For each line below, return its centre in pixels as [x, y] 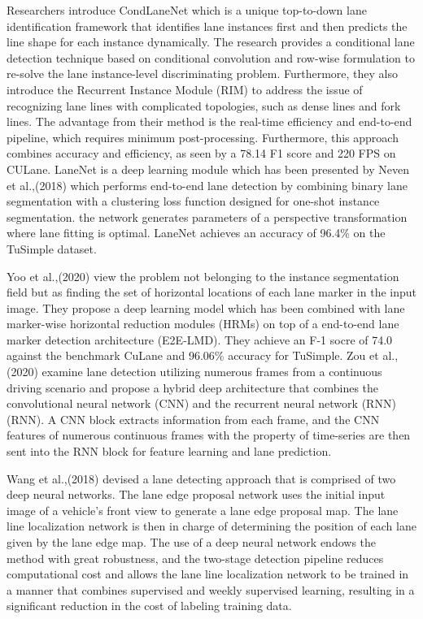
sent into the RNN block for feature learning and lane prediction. [169, 451]
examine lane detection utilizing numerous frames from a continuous [212, 372]
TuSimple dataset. [52, 248]
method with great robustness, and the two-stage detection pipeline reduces [195, 558]
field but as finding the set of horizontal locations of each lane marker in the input [211, 292]
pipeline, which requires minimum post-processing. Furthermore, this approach [203, 137]
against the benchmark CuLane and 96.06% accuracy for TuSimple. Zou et [193, 355]
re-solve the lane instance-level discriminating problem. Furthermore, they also [203, 74]
